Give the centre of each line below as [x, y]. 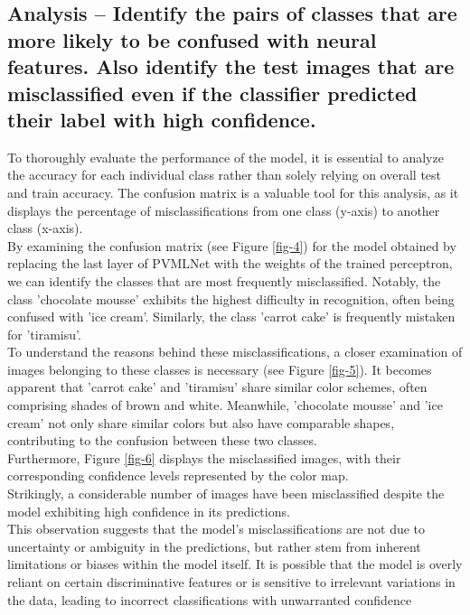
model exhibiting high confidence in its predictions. [149, 511]
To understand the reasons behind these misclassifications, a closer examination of [235, 352]
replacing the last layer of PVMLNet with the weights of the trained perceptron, [230, 263]
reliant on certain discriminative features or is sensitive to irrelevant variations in [231, 582]
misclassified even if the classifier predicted [212, 93]
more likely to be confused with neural [192, 39]
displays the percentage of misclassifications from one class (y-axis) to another [224, 210]
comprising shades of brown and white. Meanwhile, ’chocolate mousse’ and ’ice [225, 405]
